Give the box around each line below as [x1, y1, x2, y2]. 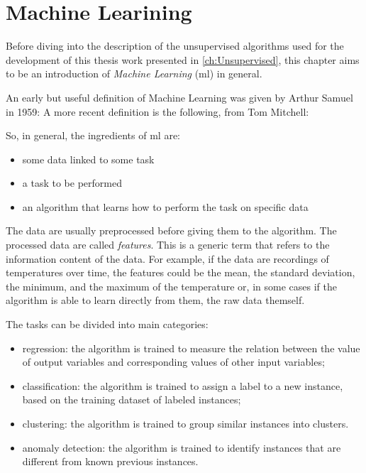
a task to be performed [22, 175, 122, 190]
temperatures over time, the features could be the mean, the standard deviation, [6, 265, 355, 280]
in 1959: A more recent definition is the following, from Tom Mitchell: [6, 104, 309, 119]
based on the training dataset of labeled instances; [22, 392, 241, 407]
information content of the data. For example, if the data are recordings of [6, 251, 329, 266]
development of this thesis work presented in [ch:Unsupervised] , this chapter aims [6, 52, 360, 67]
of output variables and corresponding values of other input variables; [22, 354, 325, 369]
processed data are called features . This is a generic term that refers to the [6, 237, 330, 252]
